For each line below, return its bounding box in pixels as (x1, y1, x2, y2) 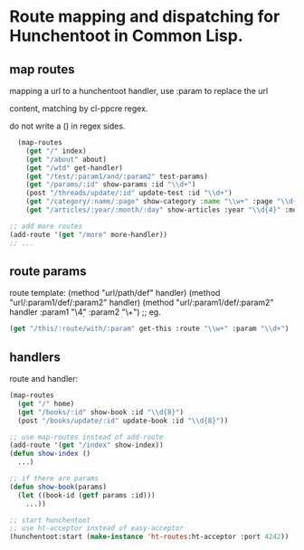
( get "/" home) (17, 399, 75, 408)
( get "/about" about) (25, 155, 107, 164)
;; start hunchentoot (9, 516, 91, 525)
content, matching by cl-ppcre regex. (9, 103, 148, 114)
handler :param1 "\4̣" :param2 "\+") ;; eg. (9, 307, 161, 318)
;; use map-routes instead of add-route (9, 432, 165, 441)
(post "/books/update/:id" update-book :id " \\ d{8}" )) (17, 416, 229, 425)
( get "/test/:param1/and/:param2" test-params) (25, 172, 208, 181)
